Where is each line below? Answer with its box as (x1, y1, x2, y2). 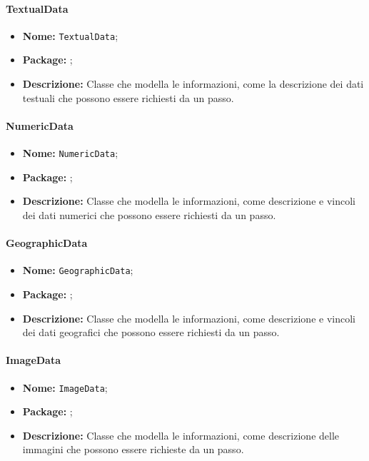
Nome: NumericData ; (22, 146, 118, 161)
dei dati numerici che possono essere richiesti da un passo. (22, 207, 276, 222)
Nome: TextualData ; (22, 28, 118, 43)
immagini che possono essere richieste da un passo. (22, 442, 244, 457)
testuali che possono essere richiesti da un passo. (22, 90, 234, 105)
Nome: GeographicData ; (22, 263, 133, 278)
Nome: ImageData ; (22, 380, 108, 395)
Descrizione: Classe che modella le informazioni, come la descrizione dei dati (22, 76, 364, 91)
